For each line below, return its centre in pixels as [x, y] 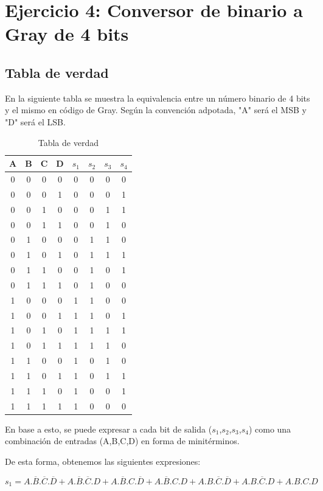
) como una [270, 429]
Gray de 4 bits [67, 34]
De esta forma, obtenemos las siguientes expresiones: [103, 461]
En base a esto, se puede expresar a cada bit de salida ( [109, 429]
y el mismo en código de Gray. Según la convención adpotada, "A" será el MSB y [156, 110]
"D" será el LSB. [35, 121]
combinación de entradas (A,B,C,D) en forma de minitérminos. [122, 441]
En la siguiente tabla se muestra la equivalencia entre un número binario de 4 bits [158, 98]
